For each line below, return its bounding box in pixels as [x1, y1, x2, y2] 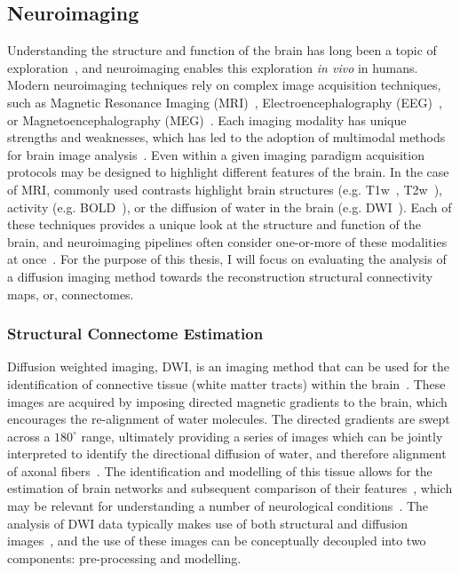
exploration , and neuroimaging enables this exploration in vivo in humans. [7, 58, 418, 76]
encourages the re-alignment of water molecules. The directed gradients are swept [7, 410, 450, 428]
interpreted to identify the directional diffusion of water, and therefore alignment [7, 444, 447, 463]
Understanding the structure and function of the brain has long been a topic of [7, 41, 437, 60]
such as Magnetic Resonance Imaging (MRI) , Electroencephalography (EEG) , [7, 92, 442, 111]
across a [7, 426, 51, 445]
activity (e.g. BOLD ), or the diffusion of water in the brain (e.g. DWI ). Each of [7, 197, 452, 216]
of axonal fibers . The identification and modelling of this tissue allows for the [7, 461, 432, 480]
